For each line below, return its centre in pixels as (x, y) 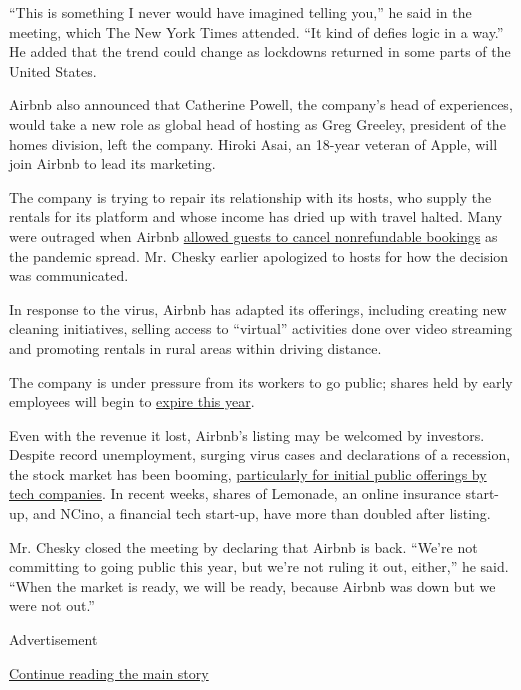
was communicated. (69, 275)
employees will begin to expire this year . (132, 401)
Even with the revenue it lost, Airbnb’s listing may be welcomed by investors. (247, 434)
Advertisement (53, 639)
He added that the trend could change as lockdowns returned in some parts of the (260, 51)
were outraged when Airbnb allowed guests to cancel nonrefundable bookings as (253, 235)
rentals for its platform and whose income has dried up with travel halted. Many (256, 216)
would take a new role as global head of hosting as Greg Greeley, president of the (257, 123)
